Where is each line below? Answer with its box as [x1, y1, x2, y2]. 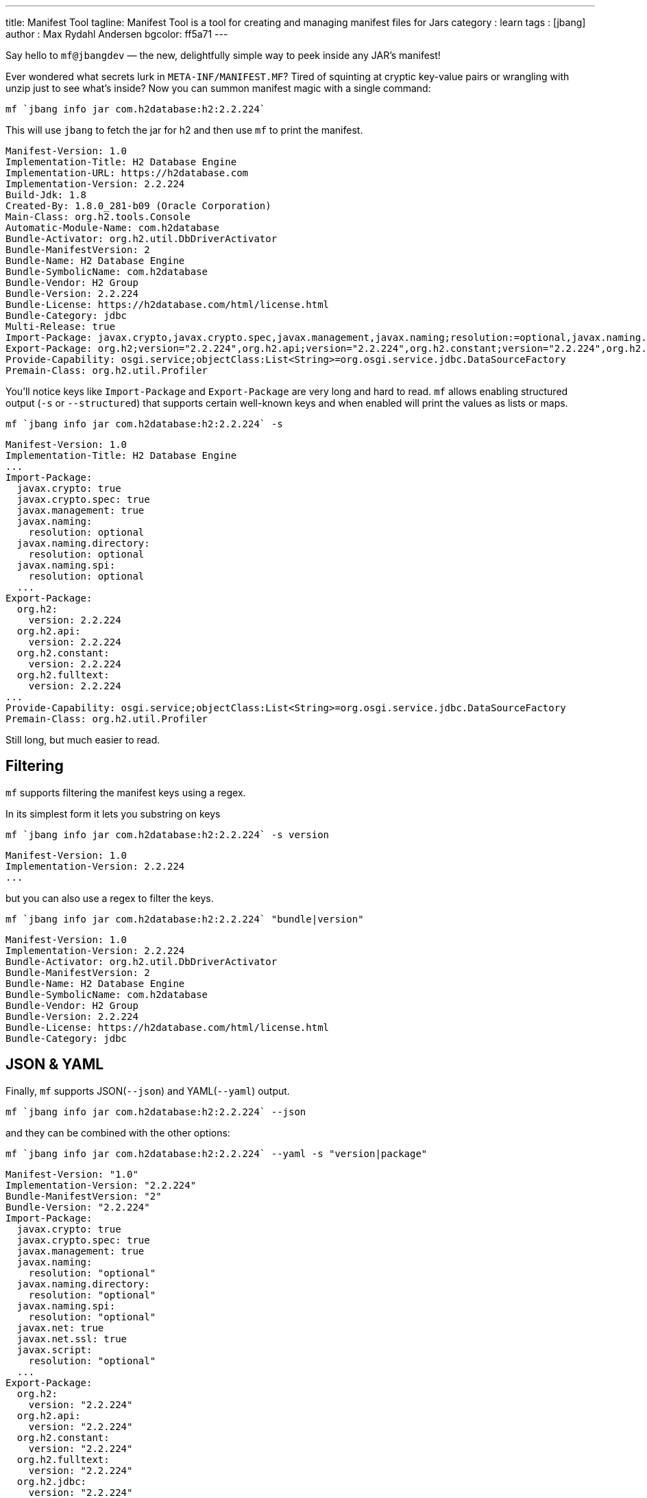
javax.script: [16, 1344, 93, 1355]
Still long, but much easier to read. [5, 734, 160, 746]
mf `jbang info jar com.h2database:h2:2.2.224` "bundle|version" [5, 913, 364, 925]
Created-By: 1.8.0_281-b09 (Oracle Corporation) [5, 200, 271, 211]
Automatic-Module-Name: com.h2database [5, 222, 219, 233]
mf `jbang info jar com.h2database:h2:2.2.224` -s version [5, 829, 330, 840]
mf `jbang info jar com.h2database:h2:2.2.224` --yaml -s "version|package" [5, 1148, 428, 1159]
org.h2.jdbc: [16, 1475, 87, 1487]
